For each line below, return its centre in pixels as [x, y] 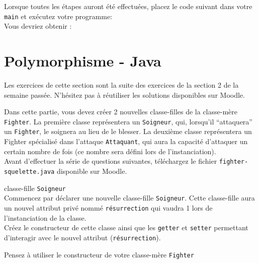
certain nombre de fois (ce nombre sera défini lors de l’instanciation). [110, 151]
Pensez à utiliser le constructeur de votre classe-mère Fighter [99, 254]
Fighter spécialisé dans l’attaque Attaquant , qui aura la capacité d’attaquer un [126, 141]
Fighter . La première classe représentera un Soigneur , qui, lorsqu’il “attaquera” [128, 121]
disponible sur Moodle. [92, 171]
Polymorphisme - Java [83, 61]
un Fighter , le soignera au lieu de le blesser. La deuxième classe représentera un [128, 131]
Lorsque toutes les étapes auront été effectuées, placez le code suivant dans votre [128, 6]
